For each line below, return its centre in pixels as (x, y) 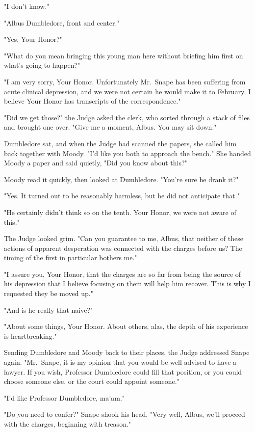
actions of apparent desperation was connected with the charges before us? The (123, 248)
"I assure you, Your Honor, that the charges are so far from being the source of (123, 274)
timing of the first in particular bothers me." (71, 257)
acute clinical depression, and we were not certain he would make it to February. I (127, 91)
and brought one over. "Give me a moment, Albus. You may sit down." (110, 127)
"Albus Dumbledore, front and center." (62, 22)
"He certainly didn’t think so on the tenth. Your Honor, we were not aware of (120, 212)
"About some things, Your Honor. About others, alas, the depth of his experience (126, 326)
